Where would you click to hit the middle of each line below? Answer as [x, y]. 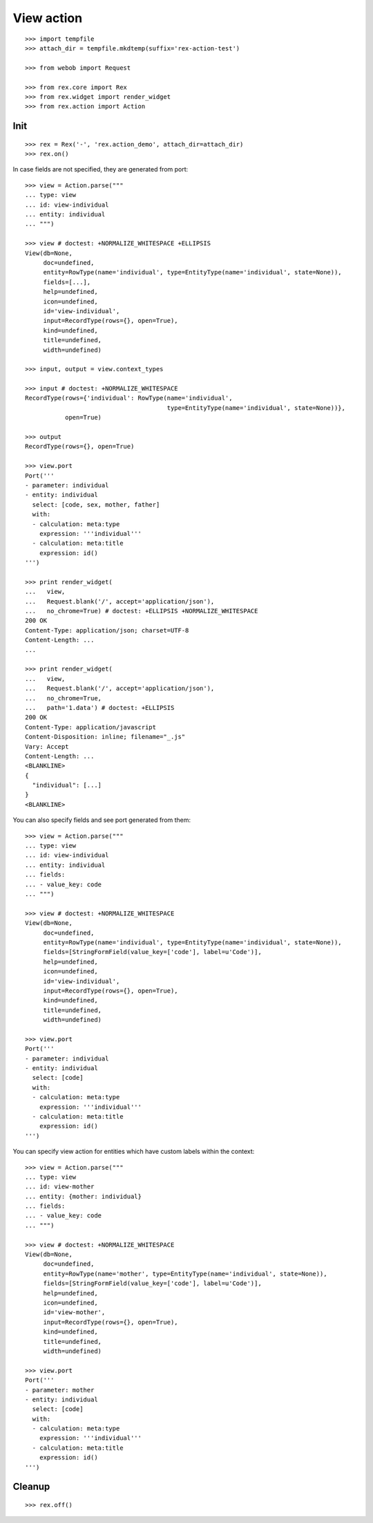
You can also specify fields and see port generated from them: [102, 820]
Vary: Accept [47, 746]
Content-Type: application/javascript [91, 727]
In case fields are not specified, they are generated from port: [101, 169]
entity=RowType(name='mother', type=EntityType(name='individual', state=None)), [185, 1273]
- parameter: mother [60, 1390]
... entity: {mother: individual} [83, 1196]
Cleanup [31, 1487]
